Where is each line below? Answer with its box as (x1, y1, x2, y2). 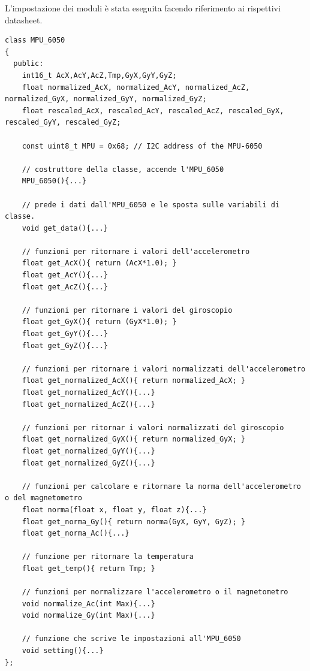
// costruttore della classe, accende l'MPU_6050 (22, 165, 224, 174)
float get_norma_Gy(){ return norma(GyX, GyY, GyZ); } (22, 517, 245, 526)
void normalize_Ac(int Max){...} (22, 599, 155, 608)
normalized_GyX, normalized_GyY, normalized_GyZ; (5, 95, 207, 104)
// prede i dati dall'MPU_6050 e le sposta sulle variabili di (22, 200, 280, 209)
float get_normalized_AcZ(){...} (22, 400, 155, 409)
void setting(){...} (22, 646, 104, 655)
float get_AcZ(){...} (22, 282, 108, 291)
